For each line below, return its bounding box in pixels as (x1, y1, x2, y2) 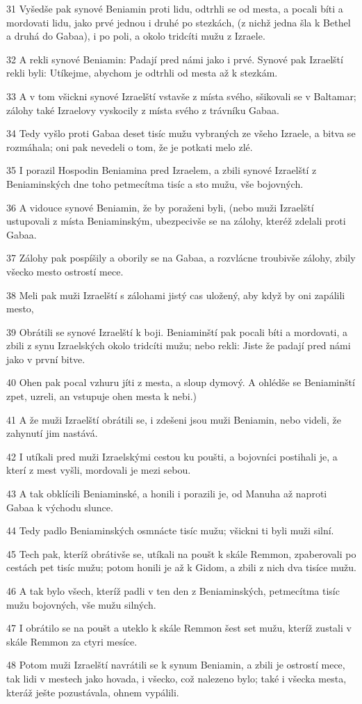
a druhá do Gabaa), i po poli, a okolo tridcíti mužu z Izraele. (6, 29, 265, 43)
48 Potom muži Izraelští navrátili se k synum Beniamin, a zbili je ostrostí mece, (6, 657, 345, 672)
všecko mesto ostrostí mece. (6, 264, 124, 278)
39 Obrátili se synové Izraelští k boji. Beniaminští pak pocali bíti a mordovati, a (6, 324, 348, 339)
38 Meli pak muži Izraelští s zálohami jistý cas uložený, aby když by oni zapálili (6, 287, 345, 302)
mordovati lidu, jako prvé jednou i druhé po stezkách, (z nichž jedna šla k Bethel (6, 15, 351, 29)
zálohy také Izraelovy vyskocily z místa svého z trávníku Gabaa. (6, 102, 279, 117)
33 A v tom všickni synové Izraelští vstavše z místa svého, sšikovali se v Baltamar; (6, 88, 356, 103)
